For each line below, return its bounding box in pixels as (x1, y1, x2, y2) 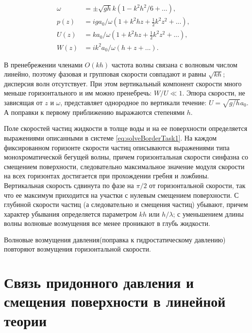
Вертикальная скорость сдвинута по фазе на (4, 180, 134, 190)
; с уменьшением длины (173, 208, 244, 219)
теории (4, 310, 47, 330)
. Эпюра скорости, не (182, 88, 245, 98)
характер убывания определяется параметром (4, 208, 137, 219)
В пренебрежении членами (4, 59, 83, 69)
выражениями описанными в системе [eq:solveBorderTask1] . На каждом (4, 132, 217, 143)
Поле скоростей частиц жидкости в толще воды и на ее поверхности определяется (4, 123, 248, 133)
